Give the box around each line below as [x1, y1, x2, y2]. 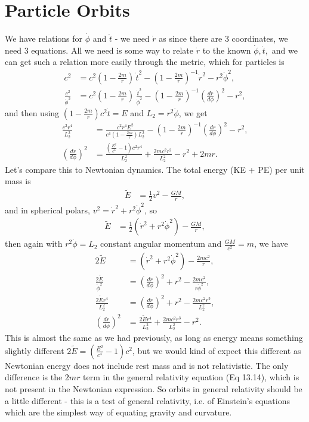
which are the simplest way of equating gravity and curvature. [5, 406, 232, 418]
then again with [5, 237, 63, 250]
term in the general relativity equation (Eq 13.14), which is [83, 371, 299, 383]
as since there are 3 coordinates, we [159, 32, 288, 45]
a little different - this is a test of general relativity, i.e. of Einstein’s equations [5, 394, 290, 407]
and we [271, 44, 298, 56]
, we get [178, 106, 208, 119]
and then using [5, 106, 60, 119]
